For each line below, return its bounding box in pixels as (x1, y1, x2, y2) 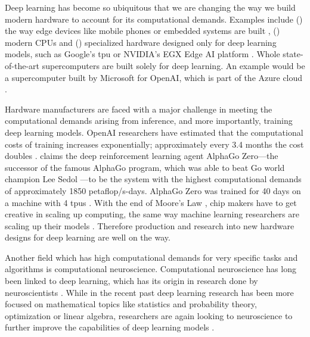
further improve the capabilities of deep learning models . (5, 321, 215, 333)
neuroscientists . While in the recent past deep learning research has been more (5, 286, 294, 298)
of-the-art (5, 59, 39, 71)
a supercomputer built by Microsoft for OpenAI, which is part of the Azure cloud (5, 71, 303, 83)
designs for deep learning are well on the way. (5, 231, 170, 244)
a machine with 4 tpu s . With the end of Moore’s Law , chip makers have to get (5, 196, 297, 208)
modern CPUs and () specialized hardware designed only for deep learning (5, 36, 277, 48)
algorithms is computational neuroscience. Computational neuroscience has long (5, 263, 296, 275)
